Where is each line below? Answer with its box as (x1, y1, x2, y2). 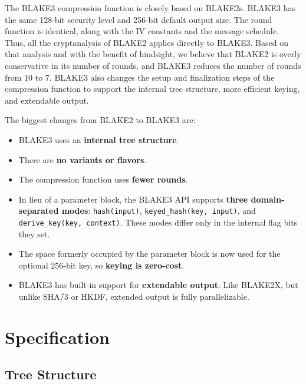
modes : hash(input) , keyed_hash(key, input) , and (61, 204, 256, 217)
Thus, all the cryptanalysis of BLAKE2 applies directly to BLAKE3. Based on (5, 36, 288, 48)
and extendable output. (5, 94, 89, 106)
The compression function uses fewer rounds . (18, 173, 188, 186)
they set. (18, 227, 50, 240)
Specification (5, 325, 110, 349)
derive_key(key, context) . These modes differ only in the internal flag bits (18, 216, 298, 228)
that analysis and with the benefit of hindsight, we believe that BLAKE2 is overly (5, 48, 301, 60)
